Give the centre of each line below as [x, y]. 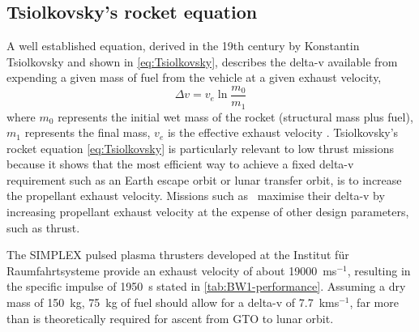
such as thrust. [43, 227]
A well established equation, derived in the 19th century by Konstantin [183, 46]
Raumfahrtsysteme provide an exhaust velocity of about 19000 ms [172, 270]
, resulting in [379, 270]
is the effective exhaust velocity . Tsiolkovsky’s [283, 132]
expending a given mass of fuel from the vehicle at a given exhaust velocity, [194, 77]
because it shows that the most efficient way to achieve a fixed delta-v [180, 164]
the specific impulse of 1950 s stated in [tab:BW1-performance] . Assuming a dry [206, 286]
